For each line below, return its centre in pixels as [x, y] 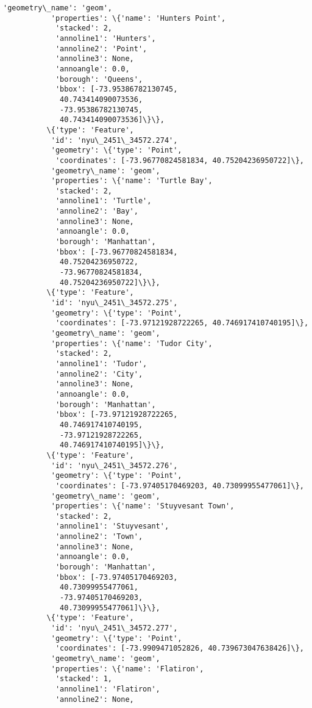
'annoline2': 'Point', [101, 49]
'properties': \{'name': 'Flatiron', [127, 669]
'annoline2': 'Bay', [97, 211]
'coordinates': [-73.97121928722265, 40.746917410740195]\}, [182, 323]
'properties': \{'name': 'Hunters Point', [138, 18]
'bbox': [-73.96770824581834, [116, 252]
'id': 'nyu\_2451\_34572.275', [114, 303]
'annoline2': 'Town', [99, 537]
